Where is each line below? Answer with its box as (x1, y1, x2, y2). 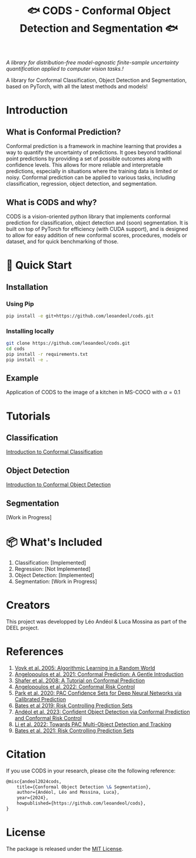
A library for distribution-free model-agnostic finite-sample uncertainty (6, 59, 179, 66)
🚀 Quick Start (6, 259, 72, 272)
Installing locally (6, 327, 54, 335)
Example (6, 373, 39, 383)
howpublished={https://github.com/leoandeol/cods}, (16, 800, 146, 807)
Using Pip (6, 299, 34, 308)
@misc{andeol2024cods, (6, 778, 62, 784)
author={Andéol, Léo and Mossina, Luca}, (16, 790, 119, 796)
